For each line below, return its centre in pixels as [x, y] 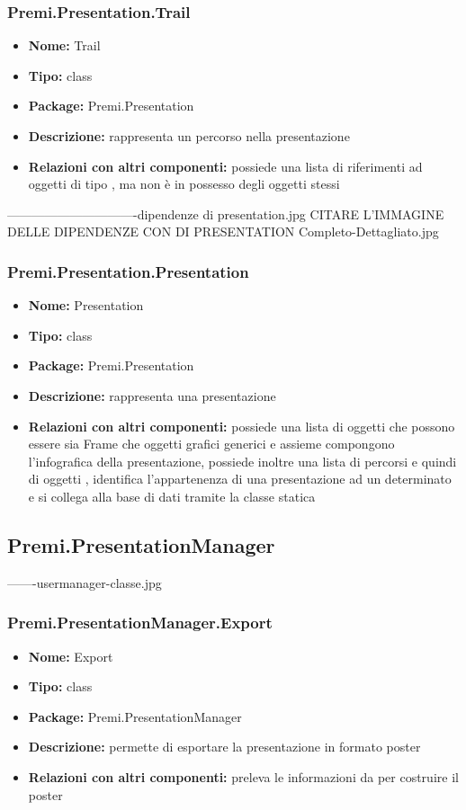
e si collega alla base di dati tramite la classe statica [172, 496]
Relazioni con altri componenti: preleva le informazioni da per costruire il [243, 776]
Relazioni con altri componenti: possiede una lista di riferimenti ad [225, 166]
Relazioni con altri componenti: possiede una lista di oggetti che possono [242, 426]
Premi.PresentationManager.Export [140, 623]
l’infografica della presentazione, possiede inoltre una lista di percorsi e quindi [242, 461]
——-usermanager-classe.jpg [85, 582]
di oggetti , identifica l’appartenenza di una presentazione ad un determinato [240, 479]
